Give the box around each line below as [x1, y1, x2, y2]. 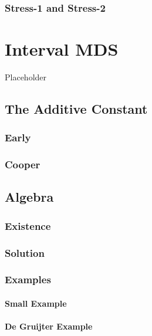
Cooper [5, 157, 40, 172]
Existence [5, 218, 51, 233]
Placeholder [5, 70, 47, 83]
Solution [5, 245, 45, 260]
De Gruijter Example [5, 320, 93, 332]
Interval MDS [5, 37, 119, 61]
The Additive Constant [5, 99, 148, 117]
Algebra [5, 188, 54, 206]
